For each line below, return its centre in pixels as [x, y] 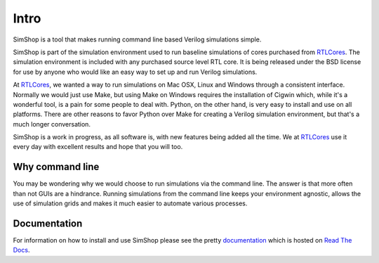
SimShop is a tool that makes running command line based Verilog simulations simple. [137, 39]
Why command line [56, 167]
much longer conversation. [52, 124]
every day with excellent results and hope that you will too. [98, 147]
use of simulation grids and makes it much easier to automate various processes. [130, 203]
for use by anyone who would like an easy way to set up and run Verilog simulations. [135, 72]
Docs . [21, 250]
